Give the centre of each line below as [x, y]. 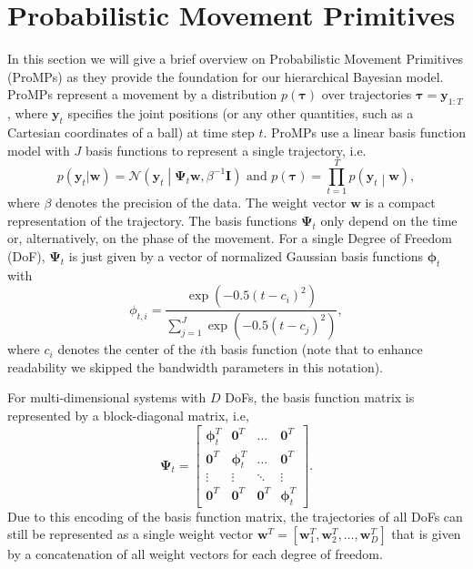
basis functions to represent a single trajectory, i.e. [226, 150]
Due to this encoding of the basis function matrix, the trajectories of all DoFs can [235, 516]
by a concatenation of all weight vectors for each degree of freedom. [195, 554]
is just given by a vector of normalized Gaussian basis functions [246, 256]
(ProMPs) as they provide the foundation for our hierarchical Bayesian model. [226, 76]
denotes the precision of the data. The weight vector [201, 203]
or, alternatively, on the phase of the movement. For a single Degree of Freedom [230, 238]
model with [39, 150]
